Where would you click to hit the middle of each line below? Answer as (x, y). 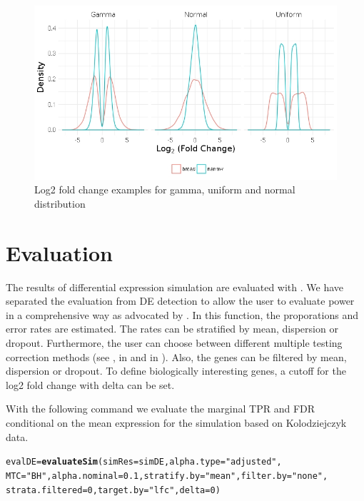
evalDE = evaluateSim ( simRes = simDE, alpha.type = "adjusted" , (144, 462)
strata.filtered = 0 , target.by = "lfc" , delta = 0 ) (113, 490)
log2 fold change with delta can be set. (90, 384)
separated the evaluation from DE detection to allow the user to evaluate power (180, 301)
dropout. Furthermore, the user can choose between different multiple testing (174, 343)
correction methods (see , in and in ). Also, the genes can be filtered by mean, (176, 356)
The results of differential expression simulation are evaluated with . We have (175, 287)
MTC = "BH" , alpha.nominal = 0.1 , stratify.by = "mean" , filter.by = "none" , (167, 476)
